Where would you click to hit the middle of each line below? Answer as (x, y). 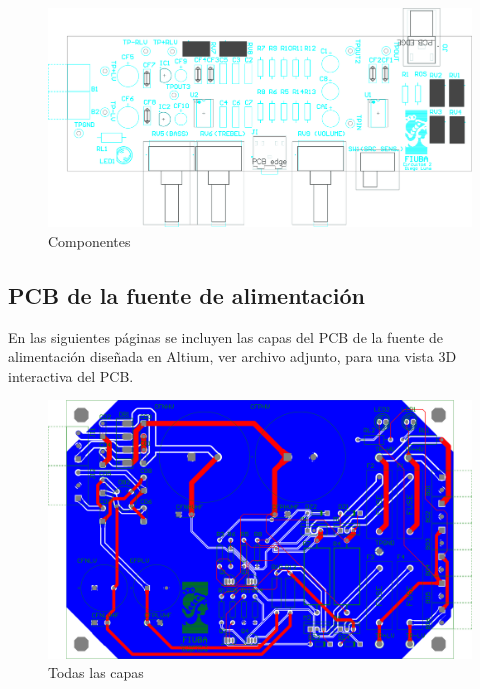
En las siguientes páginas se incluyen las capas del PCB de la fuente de (226, 336)
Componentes (89, 240)
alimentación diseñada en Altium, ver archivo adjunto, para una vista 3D (232, 356)
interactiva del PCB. (71, 375)
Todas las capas (96, 672)
